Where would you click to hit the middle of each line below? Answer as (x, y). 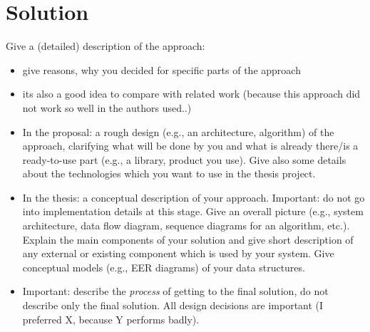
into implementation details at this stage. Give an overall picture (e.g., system (193, 211)
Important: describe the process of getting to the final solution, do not (175, 291)
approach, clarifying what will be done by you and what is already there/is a (190, 146)
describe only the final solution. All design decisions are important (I (173, 305)
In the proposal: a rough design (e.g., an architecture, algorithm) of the (178, 131)
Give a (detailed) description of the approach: (106, 46)
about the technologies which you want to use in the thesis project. (169, 173)
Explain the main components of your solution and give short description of (188, 239)
